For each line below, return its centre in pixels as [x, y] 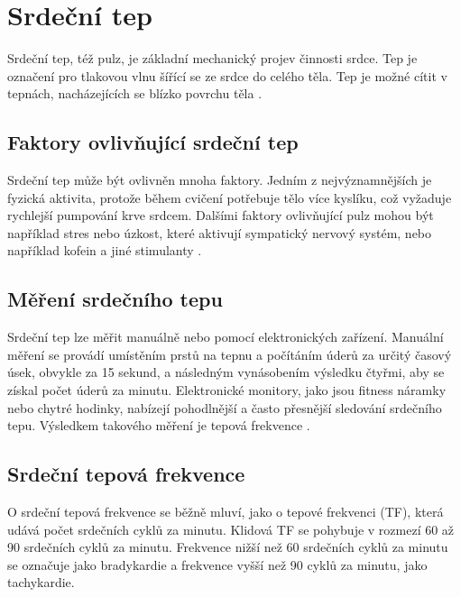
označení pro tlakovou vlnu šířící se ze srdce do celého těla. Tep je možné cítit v [227, 75]
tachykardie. [41, 582]
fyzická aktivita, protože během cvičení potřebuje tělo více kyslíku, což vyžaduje [230, 197]
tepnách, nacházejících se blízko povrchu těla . [135, 93]
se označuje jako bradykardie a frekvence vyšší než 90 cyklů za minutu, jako [217, 564]
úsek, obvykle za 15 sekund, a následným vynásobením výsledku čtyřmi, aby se [226, 372]
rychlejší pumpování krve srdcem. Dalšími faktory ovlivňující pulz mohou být [221, 215]
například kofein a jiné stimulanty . [105, 250]
